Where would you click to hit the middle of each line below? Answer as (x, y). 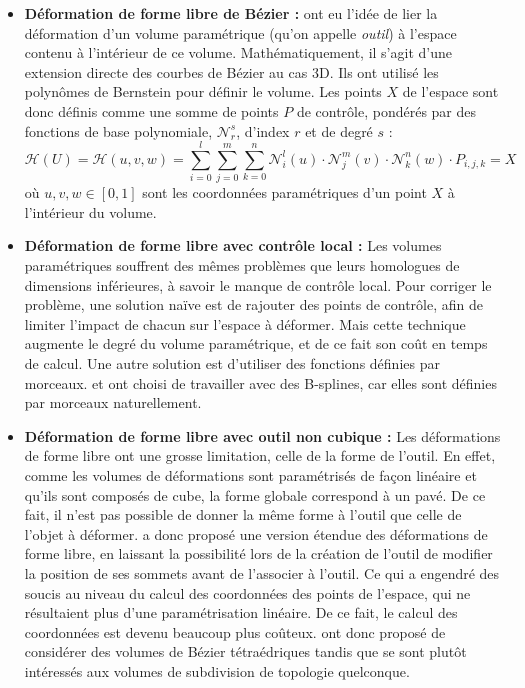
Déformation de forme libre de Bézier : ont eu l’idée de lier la (231, 13)
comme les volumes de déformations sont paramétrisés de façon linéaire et (250, 475)
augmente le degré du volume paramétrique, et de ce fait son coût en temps (256, 343)
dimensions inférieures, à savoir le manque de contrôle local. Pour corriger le (258, 284)
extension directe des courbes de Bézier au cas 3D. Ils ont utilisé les (231, 71)
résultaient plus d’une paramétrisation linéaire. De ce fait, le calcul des (241, 612)
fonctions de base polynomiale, (118, 130)
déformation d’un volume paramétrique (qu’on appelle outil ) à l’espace (240, 32)
